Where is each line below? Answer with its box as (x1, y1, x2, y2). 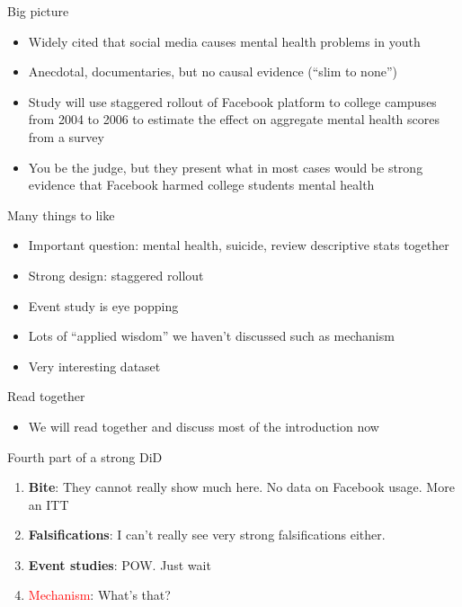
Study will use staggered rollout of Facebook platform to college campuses (28, 92, 437, 111)
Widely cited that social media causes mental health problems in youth (28, 31, 421, 50)
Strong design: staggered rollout (28, 265, 204, 284)
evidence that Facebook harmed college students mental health (28, 175, 375, 194)
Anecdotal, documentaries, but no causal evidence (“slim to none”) (28, 62, 397, 81)
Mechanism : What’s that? (28, 585, 171, 604)
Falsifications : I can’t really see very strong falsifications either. (28, 525, 386, 544)
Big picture (7, 2, 69, 20)
